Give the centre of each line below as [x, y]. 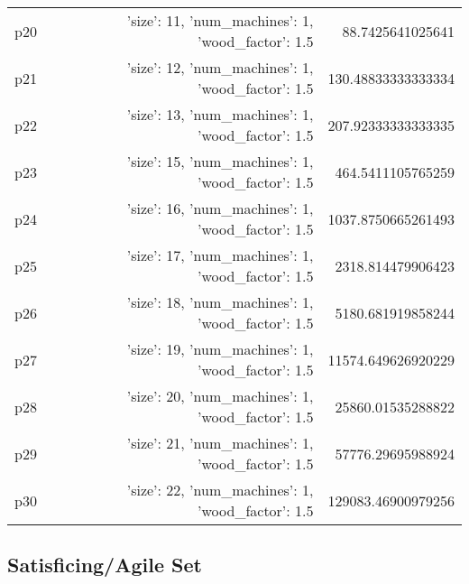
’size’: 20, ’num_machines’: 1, [220, 396]
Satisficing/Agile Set [105, 565]
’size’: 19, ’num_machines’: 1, [220, 349]
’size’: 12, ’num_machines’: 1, [220, 67]
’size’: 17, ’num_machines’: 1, [220, 255]
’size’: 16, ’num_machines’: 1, [220, 208]
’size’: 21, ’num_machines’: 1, [220, 443]
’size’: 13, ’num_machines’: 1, [220, 114]
